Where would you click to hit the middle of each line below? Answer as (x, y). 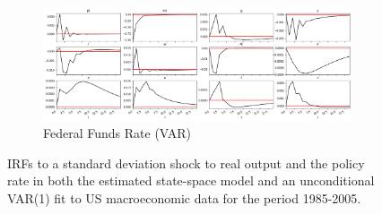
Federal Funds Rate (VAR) (117, 133)
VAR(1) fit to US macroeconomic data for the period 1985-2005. (184, 198)
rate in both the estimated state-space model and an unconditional (191, 180)
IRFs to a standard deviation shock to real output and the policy (186, 163)
